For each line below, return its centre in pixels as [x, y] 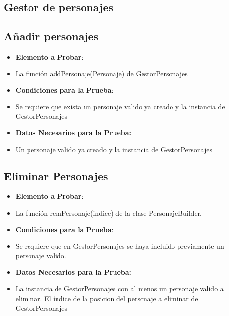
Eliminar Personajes [56, 175]
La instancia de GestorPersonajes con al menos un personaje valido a [119, 288]
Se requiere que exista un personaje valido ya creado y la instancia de [120, 106]
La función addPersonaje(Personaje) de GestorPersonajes [101, 73]
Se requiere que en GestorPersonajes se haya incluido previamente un [120, 246]
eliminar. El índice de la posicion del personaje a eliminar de [107, 298]
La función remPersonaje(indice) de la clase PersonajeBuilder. [109, 212]
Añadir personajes [51, 36]
